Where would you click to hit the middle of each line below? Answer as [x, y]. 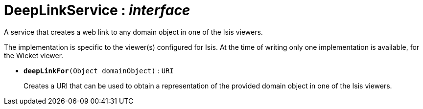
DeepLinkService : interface [97, 10]
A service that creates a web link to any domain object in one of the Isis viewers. [133, 32]
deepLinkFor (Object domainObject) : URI [99, 70]
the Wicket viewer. [34, 55]
